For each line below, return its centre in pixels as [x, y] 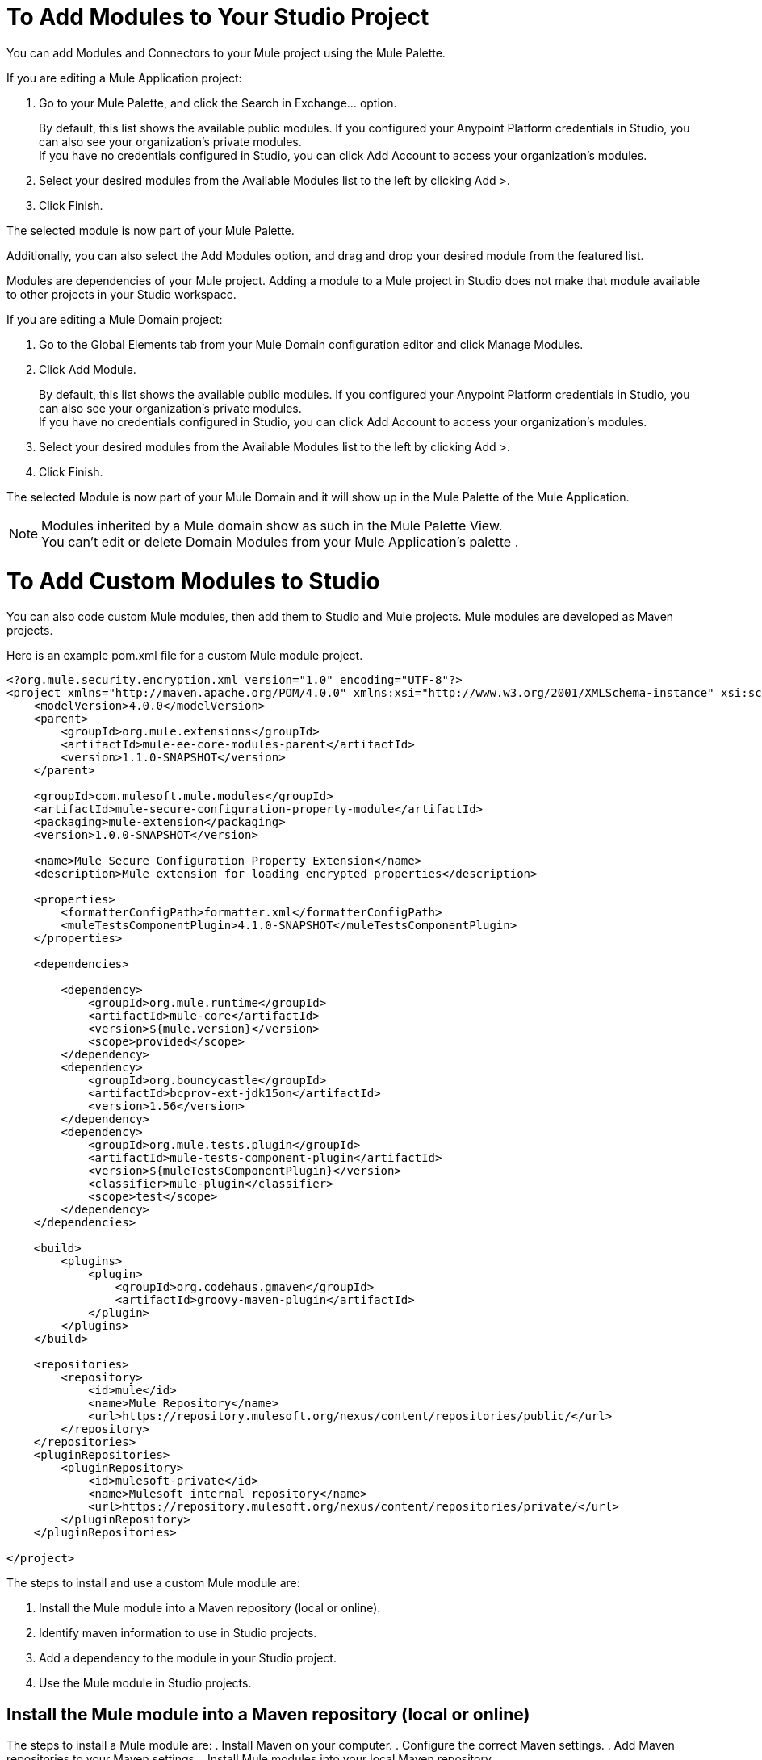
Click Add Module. [88, 369]
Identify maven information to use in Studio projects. [178, 1633]
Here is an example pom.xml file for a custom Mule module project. [185, 656]
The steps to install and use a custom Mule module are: [153, 1583]
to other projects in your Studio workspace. [121, 294]
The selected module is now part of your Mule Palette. [151, 230]
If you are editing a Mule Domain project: [115, 319]
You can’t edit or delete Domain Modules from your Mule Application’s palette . [280, 541]
